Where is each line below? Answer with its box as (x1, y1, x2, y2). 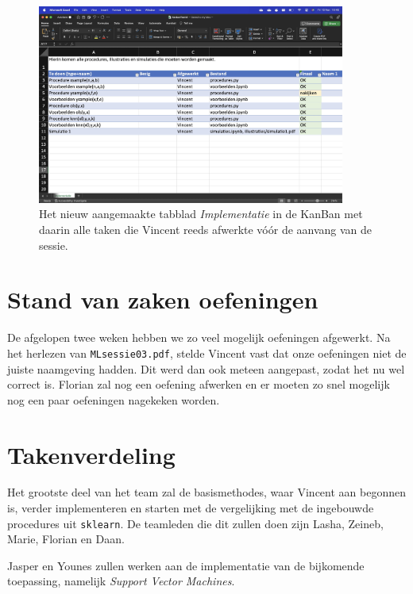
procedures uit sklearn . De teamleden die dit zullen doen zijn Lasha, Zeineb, (7, 515, 384, 531)
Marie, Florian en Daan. (7, 531, 125, 547)
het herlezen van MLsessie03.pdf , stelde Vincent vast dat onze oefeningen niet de (7, 344, 407, 361)
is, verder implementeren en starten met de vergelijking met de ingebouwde (7, 500, 374, 516)
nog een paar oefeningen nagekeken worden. (7, 391, 220, 408)
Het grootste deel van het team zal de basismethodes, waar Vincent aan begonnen (7, 484, 406, 500)
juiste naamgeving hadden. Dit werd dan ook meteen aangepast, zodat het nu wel (7, 360, 405, 377)
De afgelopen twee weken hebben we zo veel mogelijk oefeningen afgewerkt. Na (7, 329, 391, 346)
